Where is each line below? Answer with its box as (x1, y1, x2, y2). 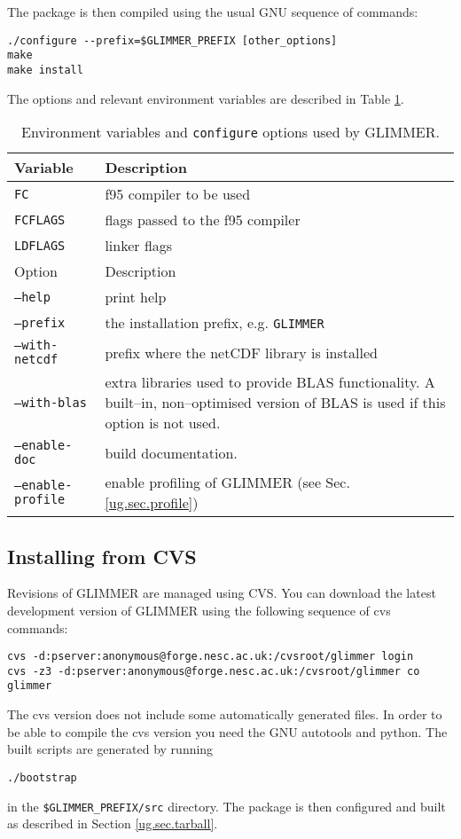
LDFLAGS (14, 238, 66, 253)
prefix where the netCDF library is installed (105, 341, 378, 363)
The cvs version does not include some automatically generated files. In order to (7, 705, 442, 724)
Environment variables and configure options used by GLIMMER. (21, 122, 440, 143)
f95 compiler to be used (105, 184, 251, 205)
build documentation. (105, 442, 238, 463)
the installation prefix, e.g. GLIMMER (105, 312, 324, 333)
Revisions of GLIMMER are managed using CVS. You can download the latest (7, 584, 436, 602)
